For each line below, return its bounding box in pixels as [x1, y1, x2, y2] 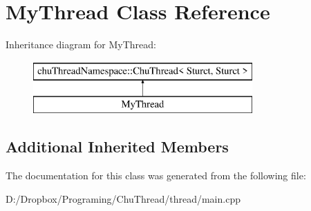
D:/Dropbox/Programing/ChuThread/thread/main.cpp [6, 191, 241, 205]
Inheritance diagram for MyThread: [6, 37, 156, 52]
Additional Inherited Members [6, 136, 229, 157]
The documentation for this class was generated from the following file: [6, 168, 306, 183]
